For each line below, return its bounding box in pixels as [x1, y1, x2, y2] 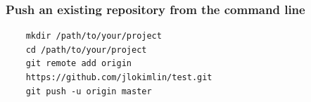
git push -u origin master [25, 86, 152, 96]
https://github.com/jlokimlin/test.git [25, 72, 212, 82]
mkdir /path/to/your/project [25, 31, 162, 42]
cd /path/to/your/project [25, 44, 147, 55]
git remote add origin [25, 58, 132, 69]
